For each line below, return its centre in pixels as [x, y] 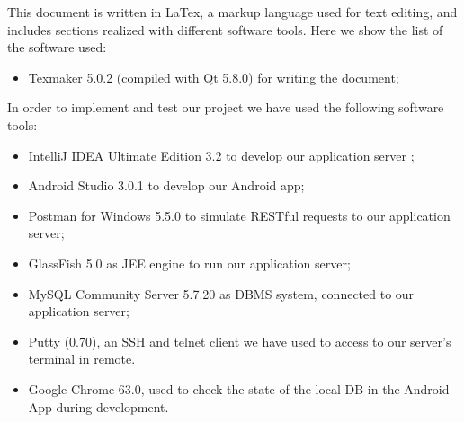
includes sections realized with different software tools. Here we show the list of [225, 29]
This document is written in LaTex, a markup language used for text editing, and [232, 12]
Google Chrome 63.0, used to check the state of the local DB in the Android [239, 388]
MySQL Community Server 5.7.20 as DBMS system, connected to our [221, 293]
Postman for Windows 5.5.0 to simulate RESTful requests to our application [239, 215]
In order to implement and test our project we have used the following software [226, 107]
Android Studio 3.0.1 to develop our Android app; [166, 185]
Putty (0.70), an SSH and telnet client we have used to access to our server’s [240, 341]
